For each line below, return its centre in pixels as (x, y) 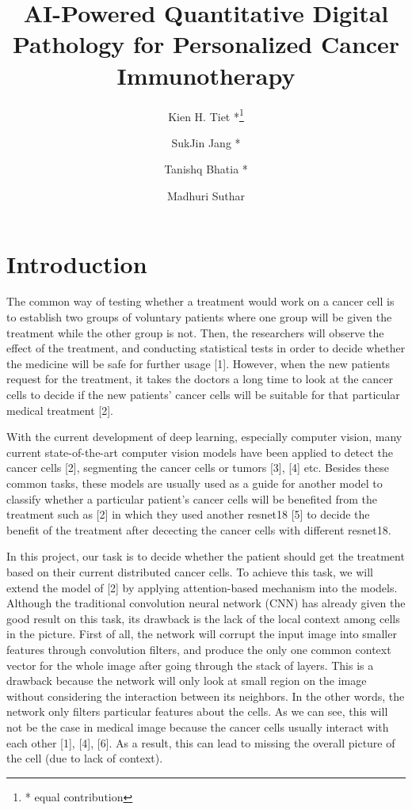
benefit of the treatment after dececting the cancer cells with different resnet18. (199, 529)
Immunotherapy (206, 75)
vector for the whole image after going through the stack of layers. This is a (190, 665)
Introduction (77, 263)
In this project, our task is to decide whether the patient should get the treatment (206, 556)
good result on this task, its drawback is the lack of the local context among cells (203, 618)
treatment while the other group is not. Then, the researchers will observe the (195, 332)
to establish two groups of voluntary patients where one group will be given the (199, 317)
